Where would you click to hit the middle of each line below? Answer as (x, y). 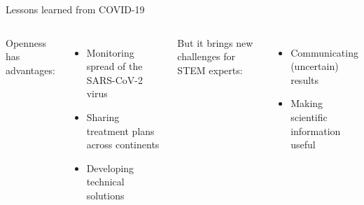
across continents (123, 144)
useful (303, 144)
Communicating (324, 52)
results (305, 79)
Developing (110, 168)
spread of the (114, 66)
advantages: (30, 70)
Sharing (103, 116)
